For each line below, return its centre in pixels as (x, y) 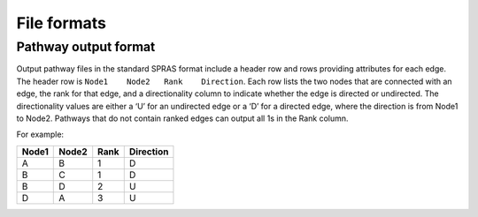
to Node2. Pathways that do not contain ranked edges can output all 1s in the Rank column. (182, 118)
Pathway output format (86, 47)
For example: (40, 135)
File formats (61, 23)
